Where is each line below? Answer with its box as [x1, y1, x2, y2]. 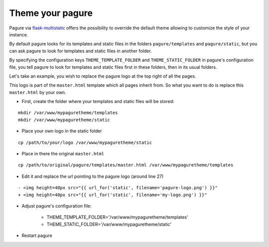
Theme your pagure [9, 7, 93, 18]
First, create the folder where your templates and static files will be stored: [21, 99, 174, 105]
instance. [9, 31, 28, 37]
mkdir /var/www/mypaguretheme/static [18, 117, 111, 123]
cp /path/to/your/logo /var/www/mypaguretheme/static [18, 139, 152, 145]
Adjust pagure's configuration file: [21, 203, 92, 209]
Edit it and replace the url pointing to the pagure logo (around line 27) [21, 173, 164, 179]
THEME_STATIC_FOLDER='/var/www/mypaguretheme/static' [46, 221, 172, 227]
